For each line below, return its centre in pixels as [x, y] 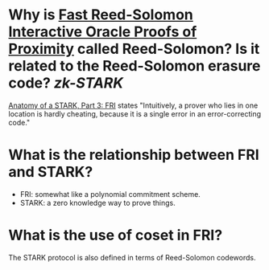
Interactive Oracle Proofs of [103, 32]
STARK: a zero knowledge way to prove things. [97, 202]
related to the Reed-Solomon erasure [134, 66]
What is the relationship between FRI [134, 155]
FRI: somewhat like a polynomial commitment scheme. [110, 194]
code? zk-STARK [66, 83]
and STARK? [51, 172]
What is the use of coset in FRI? [116, 235]
